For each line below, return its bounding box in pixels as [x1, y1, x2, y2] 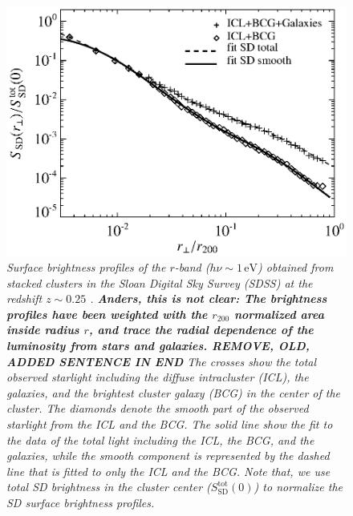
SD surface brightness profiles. [6, 494, 155, 510]
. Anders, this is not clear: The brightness [90, 290, 327, 307]
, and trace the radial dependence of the [88, 321, 314, 338]
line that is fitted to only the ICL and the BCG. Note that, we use [6, 462, 331, 479]
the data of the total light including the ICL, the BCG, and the [6, 431, 314, 448]
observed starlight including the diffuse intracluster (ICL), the [6, 369, 309, 385]
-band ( [174, 259, 210, 276]
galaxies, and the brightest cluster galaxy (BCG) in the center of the [6, 384, 341, 401]
